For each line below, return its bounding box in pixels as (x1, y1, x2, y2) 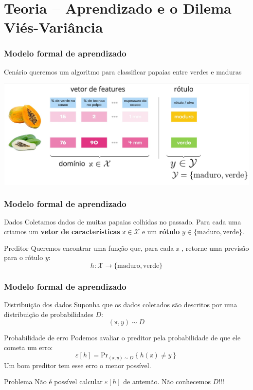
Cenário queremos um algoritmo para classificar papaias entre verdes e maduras (4, 66, 242, 76)
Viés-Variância (4, 17, 103, 37)
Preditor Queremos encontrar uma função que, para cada (4, 242, 174, 253)
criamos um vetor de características (4, 226, 120, 236)
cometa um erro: (4, 342, 53, 352)
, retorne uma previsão (181, 242, 249, 253)
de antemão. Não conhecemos (123, 376, 211, 387)
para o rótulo (4, 252, 43, 262)
